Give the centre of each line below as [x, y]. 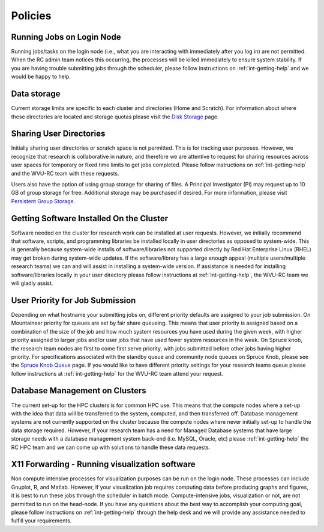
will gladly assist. [32, 283]
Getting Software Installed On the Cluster [90, 219]
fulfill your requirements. [41, 521]
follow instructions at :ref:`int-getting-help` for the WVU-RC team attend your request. [117, 373]
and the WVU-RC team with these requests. [65, 173]
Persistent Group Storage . [43, 201]
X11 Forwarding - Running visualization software [103, 464]
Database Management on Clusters [79, 391]
